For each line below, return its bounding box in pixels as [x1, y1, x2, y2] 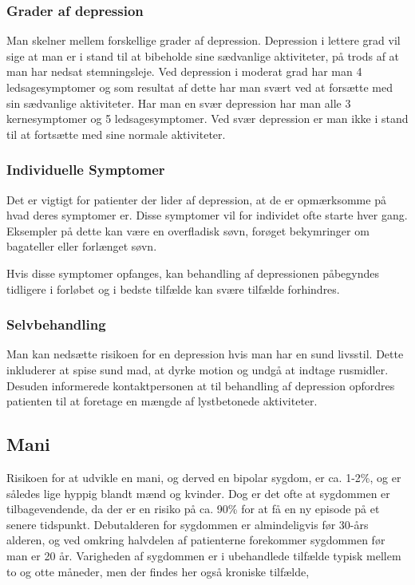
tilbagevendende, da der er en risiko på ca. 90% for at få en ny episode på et [6, 500, 380, 517]
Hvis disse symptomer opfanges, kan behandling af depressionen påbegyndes [6, 264, 379, 281]
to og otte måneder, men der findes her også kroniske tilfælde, [6, 563, 310, 579]
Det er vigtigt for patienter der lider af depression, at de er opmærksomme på [6, 191, 386, 208]
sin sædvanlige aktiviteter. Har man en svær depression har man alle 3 [6, 94, 351, 111]
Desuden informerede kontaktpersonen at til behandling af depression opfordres [6, 377, 395, 393]
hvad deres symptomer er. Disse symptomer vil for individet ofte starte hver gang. [6, 207, 408, 223]
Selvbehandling [6, 314, 106, 334]
